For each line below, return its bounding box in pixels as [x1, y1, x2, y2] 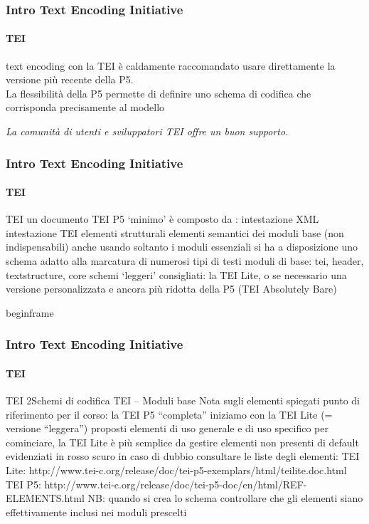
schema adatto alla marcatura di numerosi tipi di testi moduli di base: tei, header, [6, 253, 364, 268]
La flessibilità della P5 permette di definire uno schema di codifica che [6, 85, 311, 100]
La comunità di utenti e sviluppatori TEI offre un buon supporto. [6, 124, 289, 139]
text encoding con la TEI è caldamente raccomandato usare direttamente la [6, 58, 336, 73]
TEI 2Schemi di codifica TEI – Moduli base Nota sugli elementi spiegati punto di [6, 393, 360, 408]
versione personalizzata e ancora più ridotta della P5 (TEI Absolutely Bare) [6, 281, 337, 296]
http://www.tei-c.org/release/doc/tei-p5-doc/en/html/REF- [44, 476, 307, 491]
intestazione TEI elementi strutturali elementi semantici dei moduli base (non [6, 225, 344, 240]
